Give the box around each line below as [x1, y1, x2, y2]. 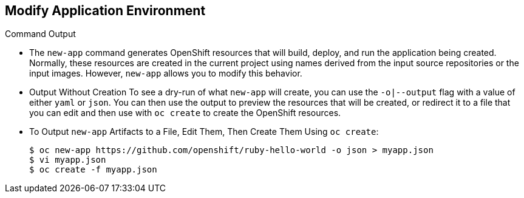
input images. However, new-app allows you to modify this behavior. [29, 68, 302, 79]
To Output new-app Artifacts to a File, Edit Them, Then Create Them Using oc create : [29, 126, 379, 137]
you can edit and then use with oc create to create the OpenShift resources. [29, 108, 341, 118]
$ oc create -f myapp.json [29, 165, 157, 175]
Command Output [5, 29, 76, 39]
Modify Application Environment [5, 3, 206, 18]
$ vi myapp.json [29, 155, 106, 165]
